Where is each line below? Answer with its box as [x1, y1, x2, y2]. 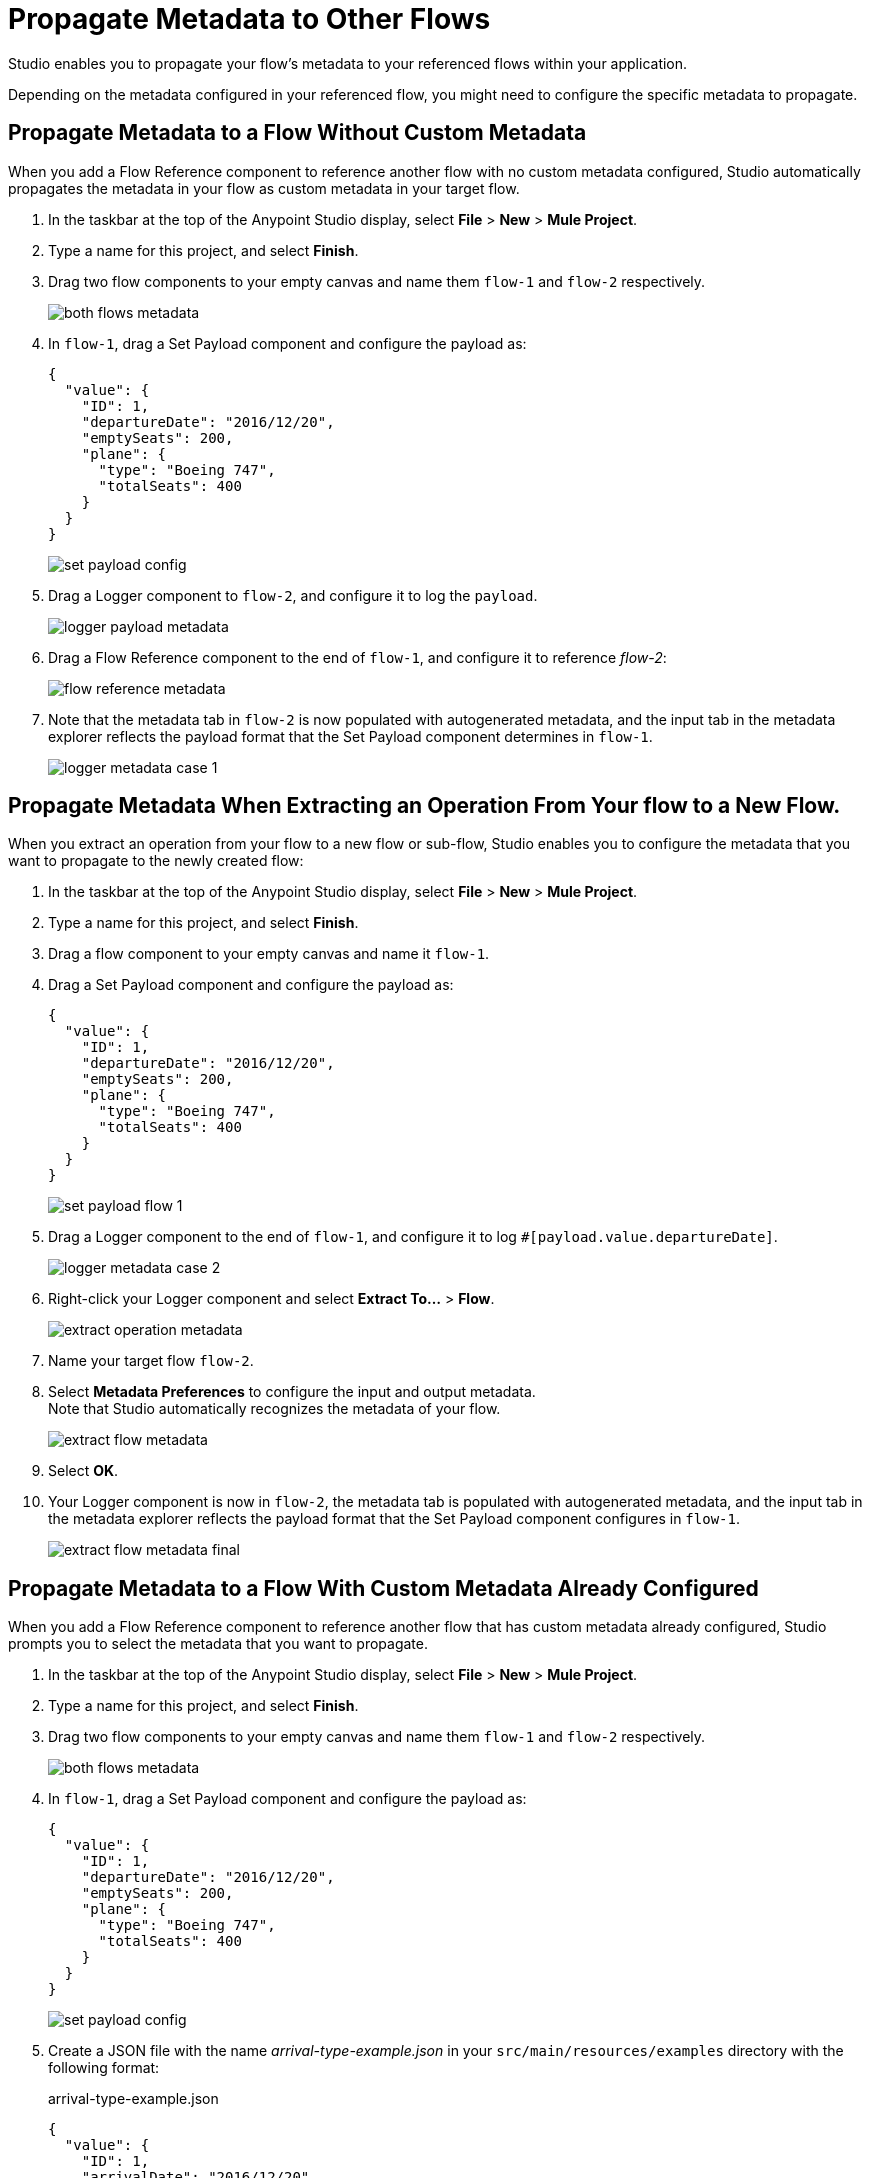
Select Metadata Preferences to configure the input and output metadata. [48, 1383, 536, 1401]
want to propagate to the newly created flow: [8, 852, 304, 870]
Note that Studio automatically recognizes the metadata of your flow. [48, 1400, 501, 1418]
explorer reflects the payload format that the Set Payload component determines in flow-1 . [48, 727, 653, 745]
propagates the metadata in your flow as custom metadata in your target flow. [8, 179, 520, 197]
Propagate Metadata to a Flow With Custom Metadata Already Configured [8, 1575, 759, 1601]
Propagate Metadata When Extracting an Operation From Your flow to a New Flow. [8, 793, 841, 819]
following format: [48, 2059, 160, 2077]
